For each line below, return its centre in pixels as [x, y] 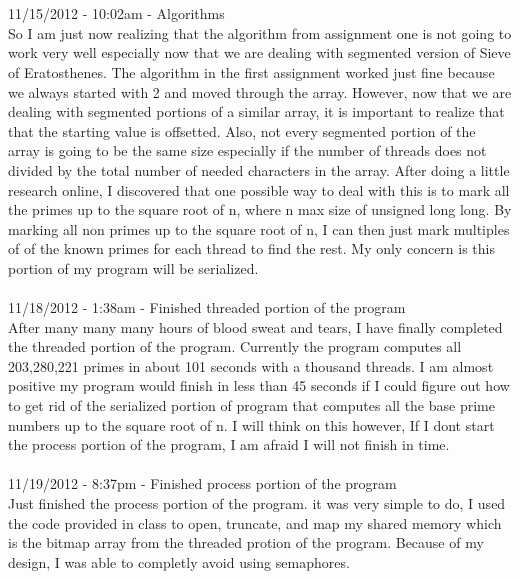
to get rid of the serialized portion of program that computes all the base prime [251, 405]
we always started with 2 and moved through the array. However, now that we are [260, 91]
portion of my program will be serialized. [133, 267]
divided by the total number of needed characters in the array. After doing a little [259, 169]
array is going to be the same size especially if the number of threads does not [247, 150]
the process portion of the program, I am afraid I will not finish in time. [229, 444]
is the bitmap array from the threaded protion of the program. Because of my [246, 542]
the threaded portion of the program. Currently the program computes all [235, 346]
